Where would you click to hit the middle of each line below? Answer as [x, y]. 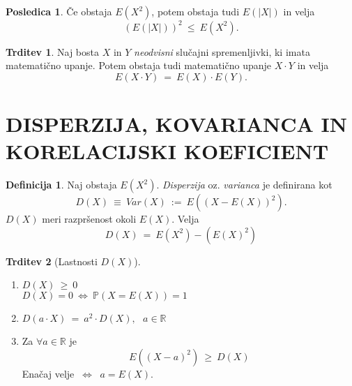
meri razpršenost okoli [89, 218]
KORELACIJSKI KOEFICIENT [167, 151]
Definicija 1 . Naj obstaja [61, 184]
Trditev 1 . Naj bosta [52, 51]
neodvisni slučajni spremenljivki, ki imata [222, 51]
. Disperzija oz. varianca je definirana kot [244, 184]
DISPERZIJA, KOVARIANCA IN [176, 123]
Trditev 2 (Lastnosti [52, 261]
